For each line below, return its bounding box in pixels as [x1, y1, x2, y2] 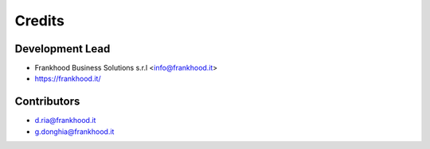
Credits [14, 12, 65, 29]
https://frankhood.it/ [34, 74, 101, 83]
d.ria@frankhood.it [34, 116, 96, 125]
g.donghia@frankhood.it [34, 127, 115, 136]
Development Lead [14, 42, 111, 55]
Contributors [14, 95, 80, 109]
